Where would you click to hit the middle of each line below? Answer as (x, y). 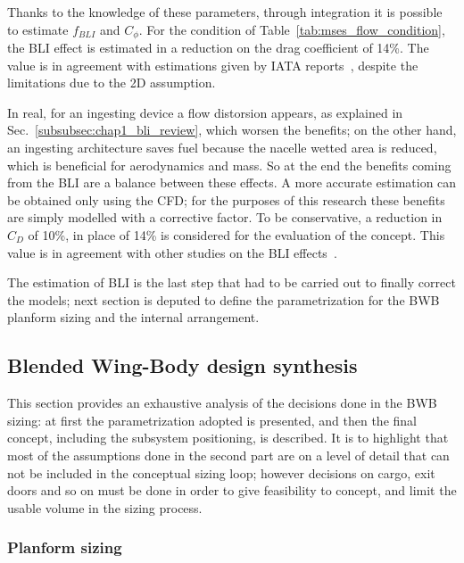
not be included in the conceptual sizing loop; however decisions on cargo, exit (221, 472)
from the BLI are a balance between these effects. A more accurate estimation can (232, 182)
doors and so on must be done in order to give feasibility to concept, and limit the (232, 490)
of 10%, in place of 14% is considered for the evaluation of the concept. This (236, 234)
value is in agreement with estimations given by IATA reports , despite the (213, 65)
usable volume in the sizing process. (105, 507)
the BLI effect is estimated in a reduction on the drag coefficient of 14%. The (218, 48)
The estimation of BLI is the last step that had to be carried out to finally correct (232, 282)
